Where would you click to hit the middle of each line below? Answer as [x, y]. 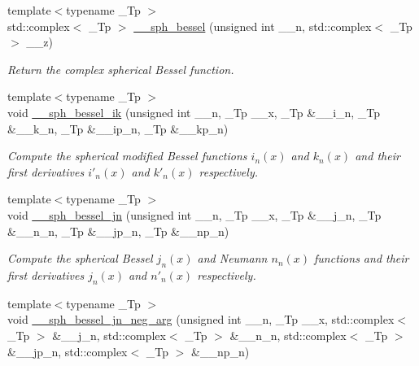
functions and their [362, 258]
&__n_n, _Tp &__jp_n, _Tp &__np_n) [118, 231]
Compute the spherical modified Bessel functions [127, 156]
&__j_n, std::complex [109, 335]
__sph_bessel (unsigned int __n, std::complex [253, 26]
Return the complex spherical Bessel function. [121, 69]
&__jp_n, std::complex [68, 351]
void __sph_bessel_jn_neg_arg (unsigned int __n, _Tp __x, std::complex [201, 319]
